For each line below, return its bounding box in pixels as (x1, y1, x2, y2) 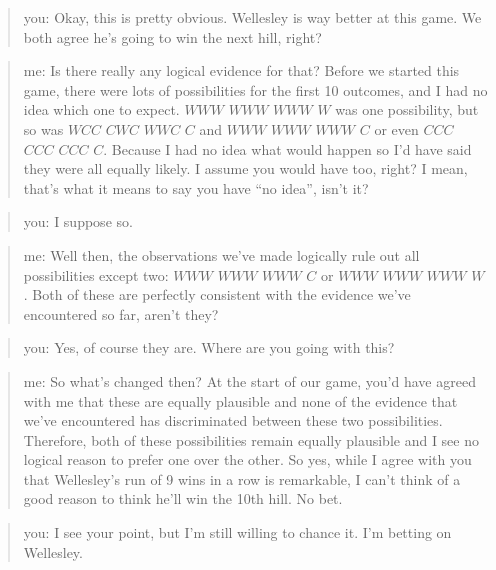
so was (23, 118, 64, 139)
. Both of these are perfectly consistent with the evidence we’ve (23, 284, 411, 305)
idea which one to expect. (23, 99, 180, 120)
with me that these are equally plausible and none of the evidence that (23, 390, 458, 411)
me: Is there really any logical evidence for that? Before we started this (23, 60, 460, 81)
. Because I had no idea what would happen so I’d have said (103, 138, 472, 159)
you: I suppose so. (23, 211, 133, 232)
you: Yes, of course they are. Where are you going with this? (23, 337, 395, 358)
